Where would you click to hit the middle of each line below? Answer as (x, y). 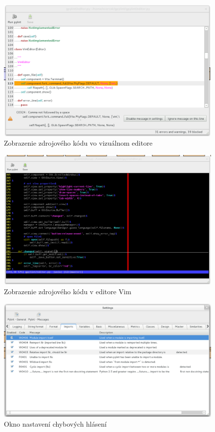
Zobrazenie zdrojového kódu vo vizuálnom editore (78, 143)
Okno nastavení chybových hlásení (55, 423)
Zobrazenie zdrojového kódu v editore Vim (68, 291)
